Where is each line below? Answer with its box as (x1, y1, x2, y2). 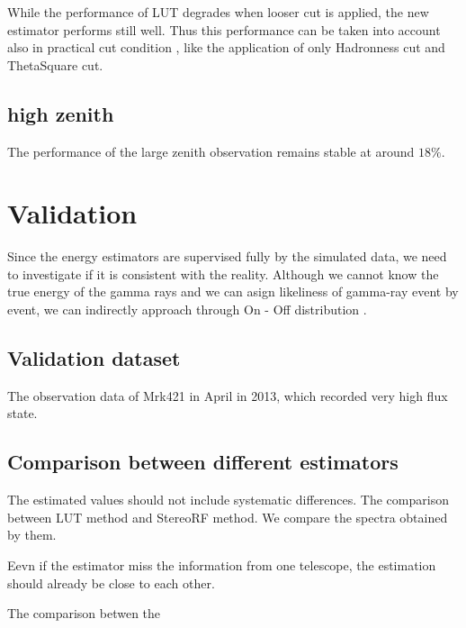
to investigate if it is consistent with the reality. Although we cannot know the (7, 264, 439, 283)
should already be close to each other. (7, 573, 215, 592)
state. (7, 404, 38, 423)
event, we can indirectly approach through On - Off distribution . (7, 300, 367, 319)
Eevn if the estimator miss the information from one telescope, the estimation (7, 556, 436, 575)
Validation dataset (7, 344, 181, 372)
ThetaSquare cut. (7, 55, 103, 74)
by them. (7, 525, 57, 544)
